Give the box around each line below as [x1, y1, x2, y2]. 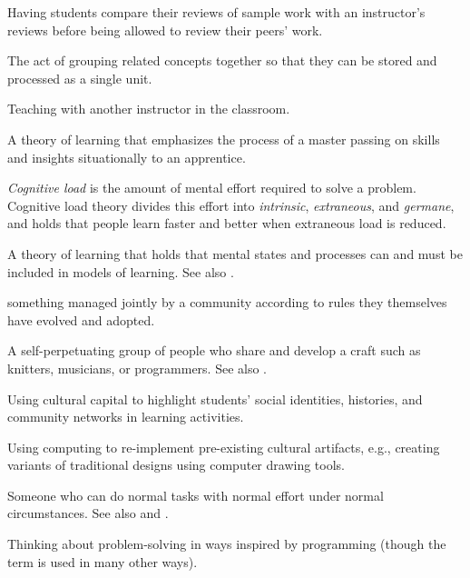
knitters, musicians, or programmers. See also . [7, 358, 268, 377]
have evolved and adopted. [7, 310, 155, 329]
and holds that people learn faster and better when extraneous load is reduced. [7, 214, 446, 233]
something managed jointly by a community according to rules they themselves [7, 293, 447, 312]
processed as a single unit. [7, 68, 152, 87]
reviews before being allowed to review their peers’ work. [7, 20, 323, 39]
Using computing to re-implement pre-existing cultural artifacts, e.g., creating [7, 437, 440, 456]
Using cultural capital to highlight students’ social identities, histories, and [7, 389, 423, 408]
